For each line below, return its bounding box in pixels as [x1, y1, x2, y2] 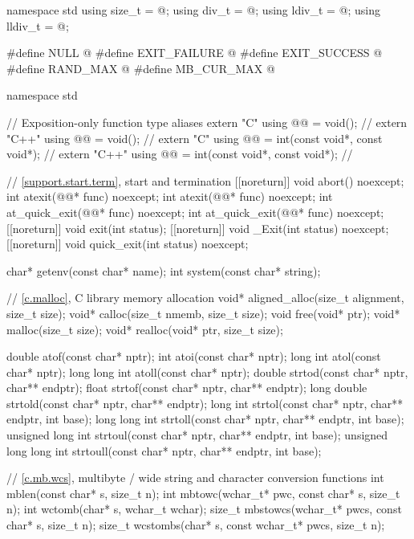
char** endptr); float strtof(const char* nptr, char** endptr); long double [6, 379, 367, 396]
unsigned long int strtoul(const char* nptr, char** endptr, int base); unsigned [6, 427, 388, 443]
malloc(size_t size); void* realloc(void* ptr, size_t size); [6, 321, 283, 337]
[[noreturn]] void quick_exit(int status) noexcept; [6, 235, 249, 252]
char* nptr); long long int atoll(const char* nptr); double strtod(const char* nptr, [6, 363, 408, 380]
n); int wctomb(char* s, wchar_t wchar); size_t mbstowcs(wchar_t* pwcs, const [6, 500, 402, 517]
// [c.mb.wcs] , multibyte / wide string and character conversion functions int [6, 469, 384, 486]
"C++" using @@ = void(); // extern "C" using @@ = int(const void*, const [6, 129, 383, 146]
